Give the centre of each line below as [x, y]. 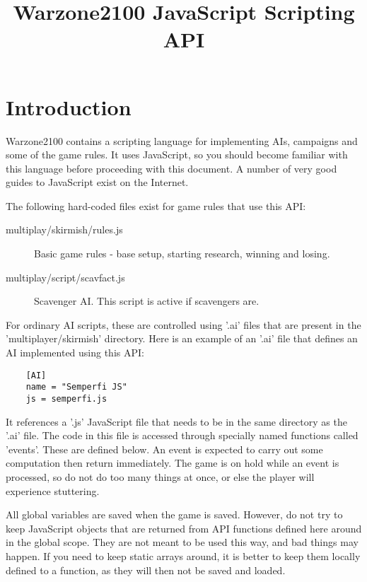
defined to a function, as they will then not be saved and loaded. [146, 570]
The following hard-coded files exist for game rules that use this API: [156, 205]
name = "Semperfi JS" [76, 387]
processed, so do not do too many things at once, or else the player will [160, 476]
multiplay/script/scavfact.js [65, 277]
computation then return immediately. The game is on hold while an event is [173, 463]
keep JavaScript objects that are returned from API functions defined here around [184, 528]
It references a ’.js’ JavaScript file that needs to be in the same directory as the [176, 421]
